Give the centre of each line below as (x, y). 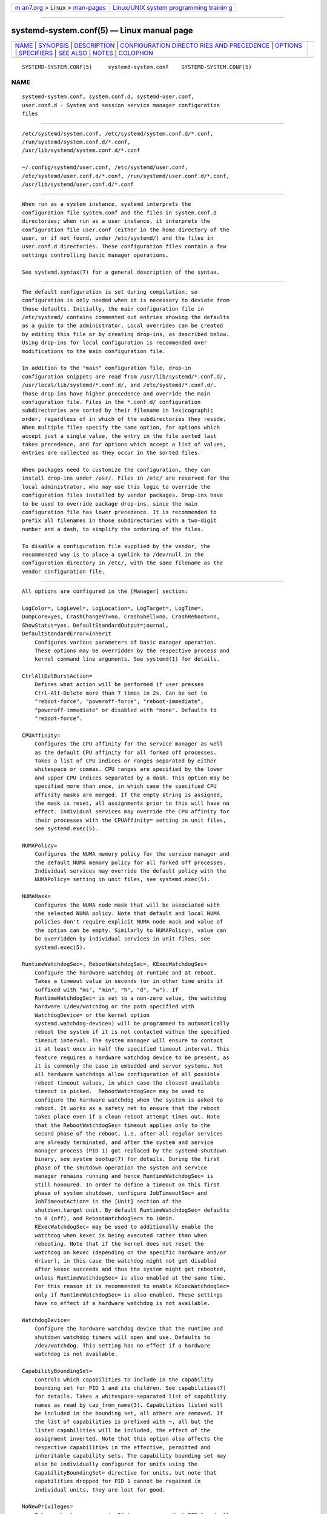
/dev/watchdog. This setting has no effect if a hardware (122, 1345)
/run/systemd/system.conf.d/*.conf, (76, 142)
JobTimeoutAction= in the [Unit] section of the (108, 1202)
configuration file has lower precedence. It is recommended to (120, 512)
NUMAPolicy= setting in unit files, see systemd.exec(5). (122, 879)
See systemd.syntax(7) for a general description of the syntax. (121, 272)
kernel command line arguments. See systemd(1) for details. (127, 659)
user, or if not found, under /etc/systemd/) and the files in (118, 238)
